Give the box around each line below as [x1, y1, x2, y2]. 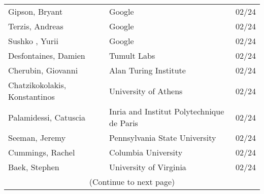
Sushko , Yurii [8, 35, 58, 47]
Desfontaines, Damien [8, 50, 85, 61]
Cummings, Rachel [8, 146, 75, 158]
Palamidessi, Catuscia [8, 111, 86, 123]
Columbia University [109, 146, 183, 158]
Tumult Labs [109, 50, 155, 61]
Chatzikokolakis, [8, 79, 67, 91]
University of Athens [109, 85, 183, 97]
